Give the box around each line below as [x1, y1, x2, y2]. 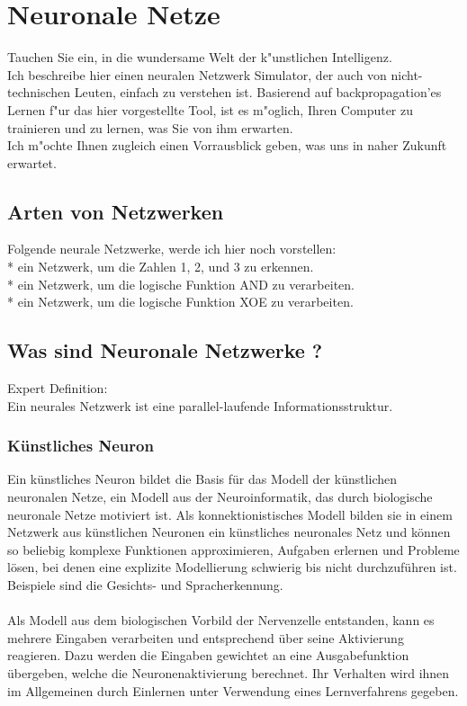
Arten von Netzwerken [7, 197, 224, 225]
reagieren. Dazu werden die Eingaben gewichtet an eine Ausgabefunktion [7, 646, 409, 665]
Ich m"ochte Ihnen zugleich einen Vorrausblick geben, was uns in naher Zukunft [7, 136, 447, 155]
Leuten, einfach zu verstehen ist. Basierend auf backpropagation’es [74, 83, 442, 102]
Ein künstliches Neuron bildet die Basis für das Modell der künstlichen [7, 469, 398, 488]
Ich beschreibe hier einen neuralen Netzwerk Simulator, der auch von [7, 65, 387, 84]
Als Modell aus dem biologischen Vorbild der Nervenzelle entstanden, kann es [7, 611, 435, 630]
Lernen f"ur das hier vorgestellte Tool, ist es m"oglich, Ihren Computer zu [7, 100, 414, 119]
